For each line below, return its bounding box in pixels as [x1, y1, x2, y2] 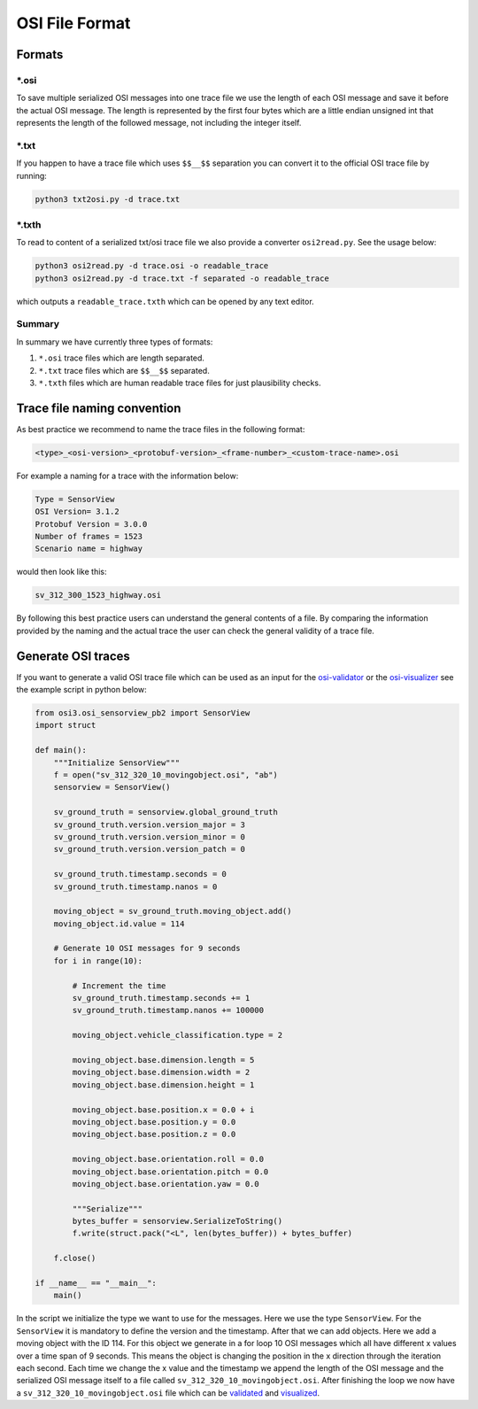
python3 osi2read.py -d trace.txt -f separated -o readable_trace [35, 273, 329, 283]
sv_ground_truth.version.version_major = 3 [53, 819, 245, 830]
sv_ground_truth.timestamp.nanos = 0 [53, 881, 218, 892]
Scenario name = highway [35, 544, 143, 554]
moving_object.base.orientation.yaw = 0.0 [72, 1179, 260, 1188]
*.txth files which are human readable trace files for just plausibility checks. [38, 377, 321, 389]
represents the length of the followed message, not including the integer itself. [16, 118, 302, 128]
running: [16, 170, 48, 181]
